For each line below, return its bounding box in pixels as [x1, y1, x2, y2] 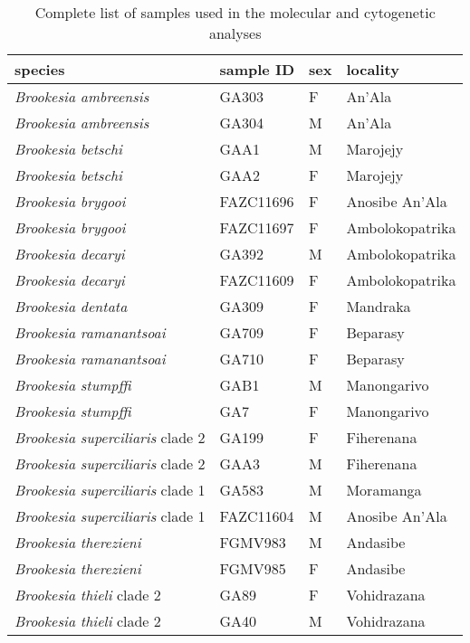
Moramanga [346, 479, 422, 500]
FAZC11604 [219, 506, 294, 526]
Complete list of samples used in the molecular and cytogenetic [34, 2, 436, 23]
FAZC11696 [219, 191, 294, 212]
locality [346, 59, 399, 80]
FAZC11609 [219, 269, 294, 290]
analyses [208, 23, 262, 43]
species [14, 59, 65, 80]
